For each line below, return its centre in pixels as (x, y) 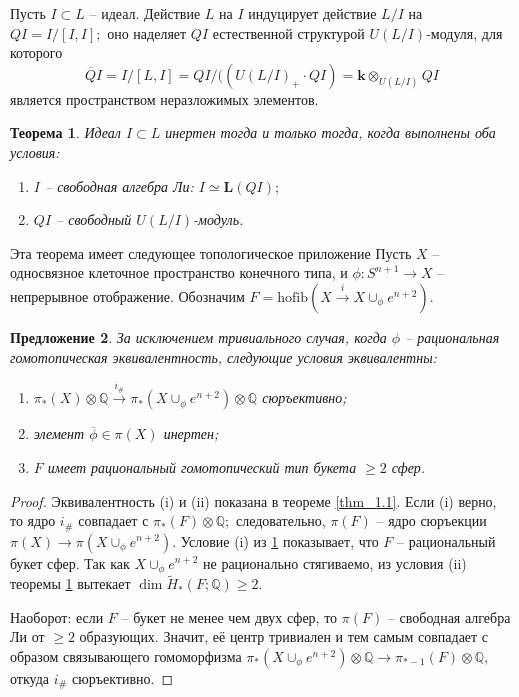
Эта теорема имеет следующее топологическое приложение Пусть (211, 252)
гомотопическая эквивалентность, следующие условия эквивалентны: (223, 356)
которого (36, 52)
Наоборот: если (57, 616)
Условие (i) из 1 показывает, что (279, 540)
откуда (29, 678)
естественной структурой (288, 32)
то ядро (33, 520)
